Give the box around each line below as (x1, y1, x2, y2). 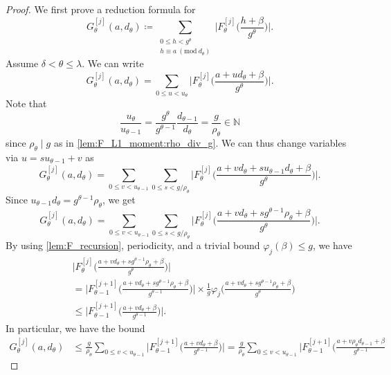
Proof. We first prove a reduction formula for (6, 2, 196, 16)
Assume (6, 56, 39, 71)
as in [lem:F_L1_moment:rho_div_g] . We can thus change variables (53, 135, 347, 149)
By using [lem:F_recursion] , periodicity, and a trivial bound (6, 238, 260, 253)
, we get (102, 192, 136, 206)
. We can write (82, 56, 144, 71)
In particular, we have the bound (6, 321, 145, 336)
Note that (6, 96, 47, 111)
